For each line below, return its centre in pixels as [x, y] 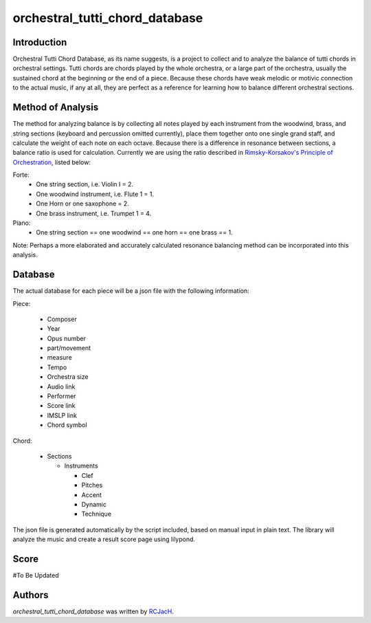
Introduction [40, 42]
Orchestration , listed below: [52, 162]
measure [59, 358]
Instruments [81, 466]
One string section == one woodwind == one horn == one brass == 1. [134, 232]
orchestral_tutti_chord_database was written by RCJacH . [93, 611]
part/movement [69, 348]
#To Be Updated [36, 576]
